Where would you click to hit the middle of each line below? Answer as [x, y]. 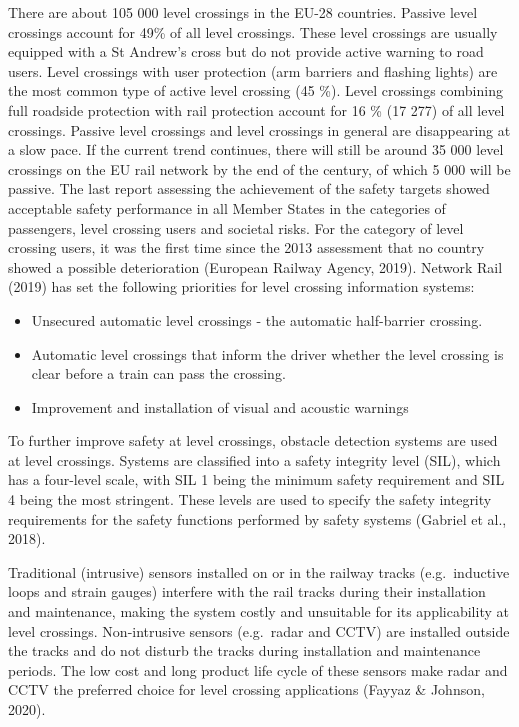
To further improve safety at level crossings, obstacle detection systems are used [253, 440]
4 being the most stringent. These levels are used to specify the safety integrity [250, 499]
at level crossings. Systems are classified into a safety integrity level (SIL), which [254, 459]
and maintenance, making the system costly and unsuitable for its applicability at [258, 611]
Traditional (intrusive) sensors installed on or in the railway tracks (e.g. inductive [259, 571]
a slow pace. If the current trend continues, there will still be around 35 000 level [256, 149]
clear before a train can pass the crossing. [158, 373]
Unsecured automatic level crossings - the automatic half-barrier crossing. [257, 319]
